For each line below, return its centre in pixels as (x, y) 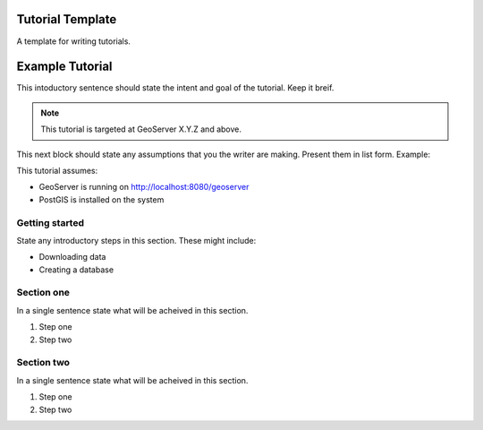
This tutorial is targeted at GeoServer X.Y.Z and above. (141, 129)
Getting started (51, 222)
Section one (43, 293)
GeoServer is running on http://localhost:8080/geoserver (144, 187)
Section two (43, 363)
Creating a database (76, 270)
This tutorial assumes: (57, 170)
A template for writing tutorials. (74, 41)
